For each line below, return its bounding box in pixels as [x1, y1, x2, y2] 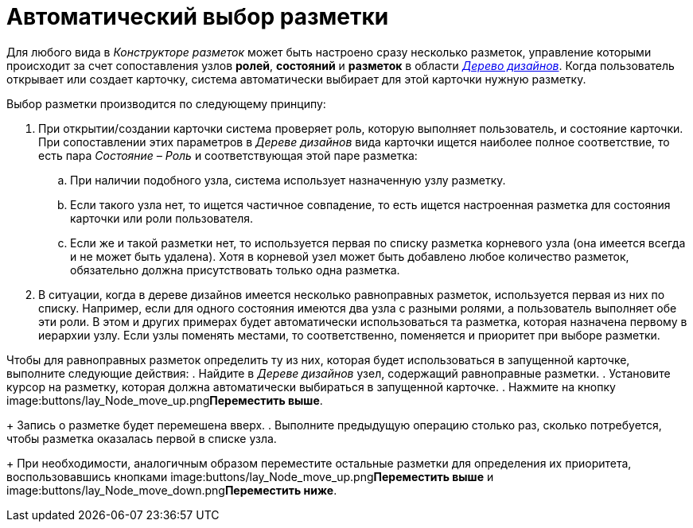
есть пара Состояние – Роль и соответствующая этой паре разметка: [38, 148, 418, 162]
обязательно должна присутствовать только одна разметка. [70, 262, 400, 277]
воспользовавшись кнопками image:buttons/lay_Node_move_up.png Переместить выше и [6, 469, 494, 483]
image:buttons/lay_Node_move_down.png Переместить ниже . [6, 483, 337, 497]
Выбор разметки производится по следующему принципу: [6, 96, 326, 111]
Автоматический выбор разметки [6, 3, 389, 30]
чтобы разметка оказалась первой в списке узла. [6, 431, 277, 445]
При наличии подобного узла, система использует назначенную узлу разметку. [70, 173, 506, 187]
